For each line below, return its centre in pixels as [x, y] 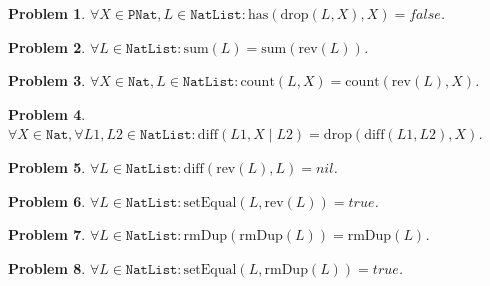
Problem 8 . [47, 267]
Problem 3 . [47, 80]
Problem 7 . [47, 234]
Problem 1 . [47, 13]
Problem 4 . [47, 113]
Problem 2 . [47, 46]
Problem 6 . [47, 200]
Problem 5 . [47, 166]
